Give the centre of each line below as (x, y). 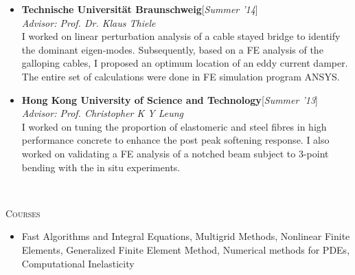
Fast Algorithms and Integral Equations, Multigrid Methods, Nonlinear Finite (186, 236)
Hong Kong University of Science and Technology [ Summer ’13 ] (170, 99)
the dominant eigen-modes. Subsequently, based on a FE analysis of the (172, 49)
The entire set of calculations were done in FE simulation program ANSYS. (181, 76)
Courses (23, 213)
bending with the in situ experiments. (101, 167)
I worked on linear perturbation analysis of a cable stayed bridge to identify (181, 36)
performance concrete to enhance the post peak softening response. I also (175, 140)
